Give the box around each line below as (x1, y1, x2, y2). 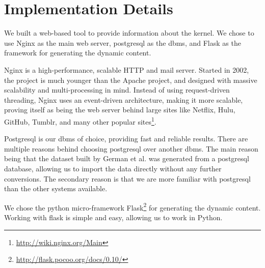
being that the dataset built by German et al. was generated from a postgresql (4, 153, 249, 164)
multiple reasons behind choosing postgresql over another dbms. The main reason (4, 143, 258, 154)
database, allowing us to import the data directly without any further (4, 163, 222, 173)
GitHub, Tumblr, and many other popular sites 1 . (4, 114, 156, 127)
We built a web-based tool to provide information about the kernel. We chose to (4, 27, 254, 38)
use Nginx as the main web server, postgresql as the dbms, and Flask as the (4, 37, 241, 48)
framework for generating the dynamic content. (4, 47, 151, 58)
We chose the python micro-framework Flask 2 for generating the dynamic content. (4, 200, 261, 213)
